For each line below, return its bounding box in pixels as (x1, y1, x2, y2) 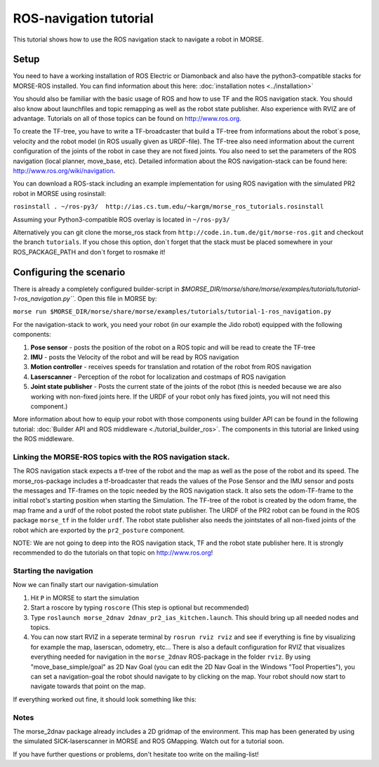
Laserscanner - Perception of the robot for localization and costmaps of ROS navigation (30, 373, 286, 381)
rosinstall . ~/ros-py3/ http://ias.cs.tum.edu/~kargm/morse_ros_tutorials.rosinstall (13, 202, 324, 211)
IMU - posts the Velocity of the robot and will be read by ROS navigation (30, 352, 239, 361)
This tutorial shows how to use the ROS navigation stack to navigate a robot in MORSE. (13, 35, 265, 44)
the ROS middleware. (13, 434, 74, 443)
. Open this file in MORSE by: (74, 295, 157, 302)
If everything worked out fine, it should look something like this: (13, 695, 197, 703)
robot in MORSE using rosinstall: (13, 189, 107, 198)
